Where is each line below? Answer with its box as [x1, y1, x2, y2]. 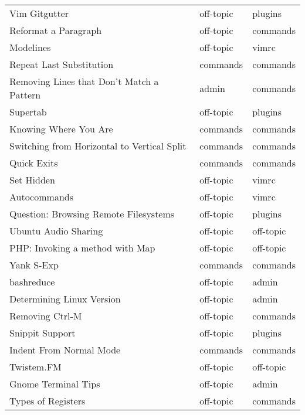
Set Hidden [9, 173, 55, 186]
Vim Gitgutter [9, 6, 69, 20]
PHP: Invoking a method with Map [9, 241, 155, 254]
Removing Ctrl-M [9, 309, 82, 322]
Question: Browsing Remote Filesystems [9, 207, 175, 220]
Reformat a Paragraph [9, 23, 102, 37]
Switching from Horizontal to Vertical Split [9, 139, 187, 152]
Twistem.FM [9, 360, 62, 373]
